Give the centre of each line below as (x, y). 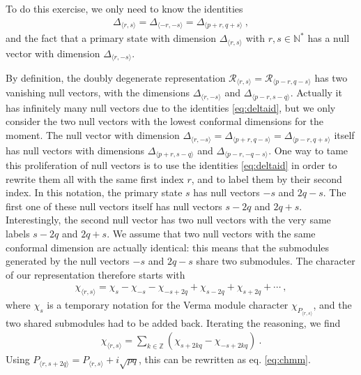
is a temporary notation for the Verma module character (168, 305)
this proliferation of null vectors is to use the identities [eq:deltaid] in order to (171, 164)
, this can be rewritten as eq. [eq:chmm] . (225, 359)
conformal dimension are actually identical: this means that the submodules (168, 247)
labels (18, 233)
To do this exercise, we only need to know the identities (124, 8)
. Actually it (316, 93)
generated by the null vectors (68, 261)
